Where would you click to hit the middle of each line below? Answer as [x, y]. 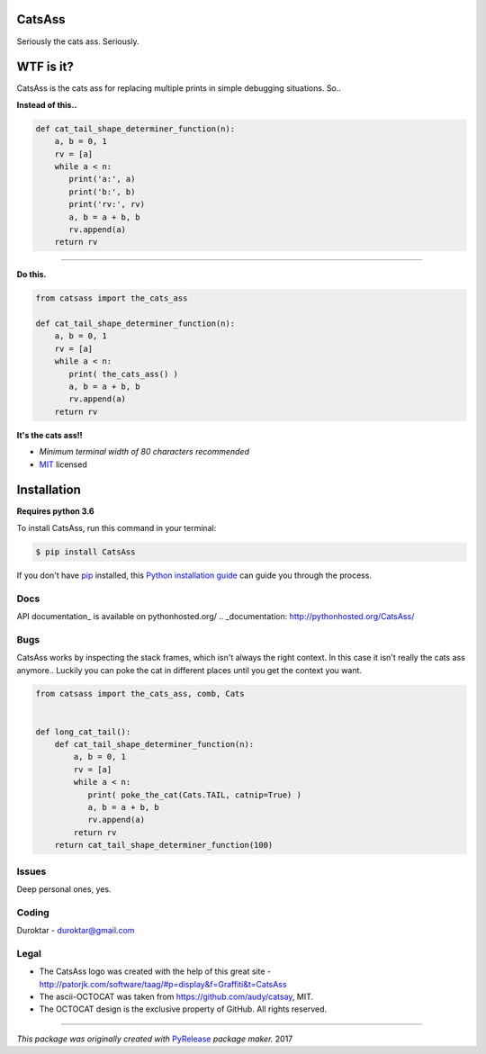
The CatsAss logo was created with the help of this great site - [155, 971]
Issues [31, 871]
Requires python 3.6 [55, 511]
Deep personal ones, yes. [64, 889]
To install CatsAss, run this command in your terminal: [117, 527]
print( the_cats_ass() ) [124, 374]
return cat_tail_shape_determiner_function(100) [164, 845]
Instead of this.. [47, 104]
